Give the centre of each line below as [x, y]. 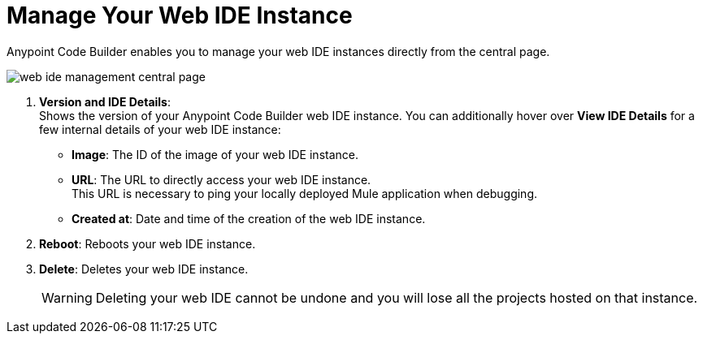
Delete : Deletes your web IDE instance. [144, 269]
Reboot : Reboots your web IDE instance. [148, 243]
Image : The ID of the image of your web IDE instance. [215, 154]
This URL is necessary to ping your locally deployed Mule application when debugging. [305, 193]
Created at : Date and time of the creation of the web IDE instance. [249, 218]
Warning [67, 297]
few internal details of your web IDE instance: [160, 129]
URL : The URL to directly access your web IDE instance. [221, 179]
